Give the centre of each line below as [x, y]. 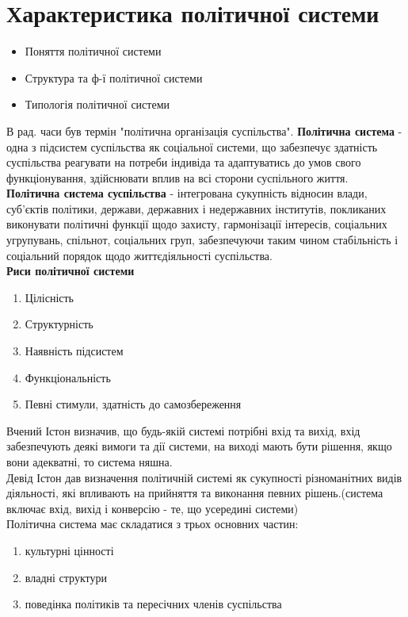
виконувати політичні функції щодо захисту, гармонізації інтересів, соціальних [197, 224]
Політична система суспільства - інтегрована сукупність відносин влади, [187, 193]
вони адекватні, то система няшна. [90, 462]
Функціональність [68, 377]
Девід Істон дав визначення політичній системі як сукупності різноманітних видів [204, 477]
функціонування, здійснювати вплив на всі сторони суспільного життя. [177, 177]
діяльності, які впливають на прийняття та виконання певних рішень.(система [195, 493]
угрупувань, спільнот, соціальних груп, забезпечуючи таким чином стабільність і [202, 240]
